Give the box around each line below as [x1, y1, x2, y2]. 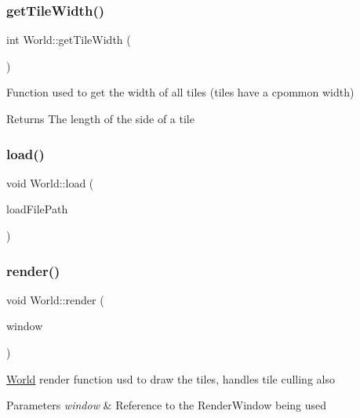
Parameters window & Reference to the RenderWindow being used [6, 397, 327, 413]
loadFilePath [6, 201, 68, 217]
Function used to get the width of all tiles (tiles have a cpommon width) [6, 84, 355, 100]
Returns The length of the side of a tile [6, 111, 195, 126]
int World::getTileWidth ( [6, 31, 131, 48]
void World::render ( [6, 291, 104, 307]
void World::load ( [6, 174, 94, 191]
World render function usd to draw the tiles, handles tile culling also [6, 370, 335, 387]
